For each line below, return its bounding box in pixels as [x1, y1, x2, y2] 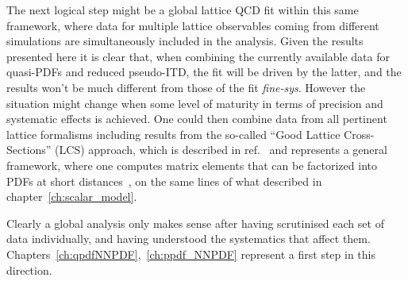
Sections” [6, 141, 52, 158]
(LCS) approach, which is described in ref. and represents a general [55, 141, 387, 158]
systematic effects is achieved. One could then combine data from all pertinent [6, 110, 387, 127]
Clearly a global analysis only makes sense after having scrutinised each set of [6, 214, 384, 231]
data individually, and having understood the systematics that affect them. [6, 230, 371, 247]
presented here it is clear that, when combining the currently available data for [6, 48, 390, 64]
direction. [6, 261, 52, 278]
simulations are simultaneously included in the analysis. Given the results [6, 33, 364, 49]
